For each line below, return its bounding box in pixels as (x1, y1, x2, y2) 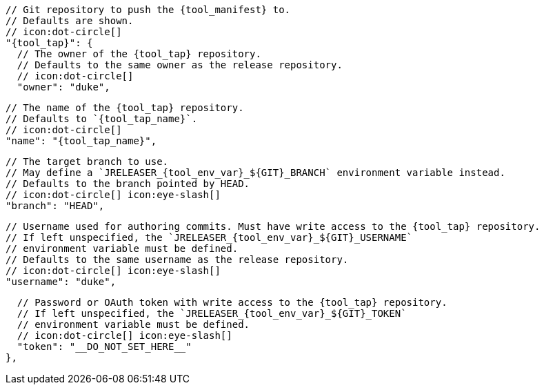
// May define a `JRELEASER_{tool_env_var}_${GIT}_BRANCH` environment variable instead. (6, 167, 505, 178)
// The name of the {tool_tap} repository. (6, 102, 244, 113)
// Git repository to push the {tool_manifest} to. (6, 4, 291, 15)
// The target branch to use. (6, 156, 169, 167)
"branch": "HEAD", (6, 200, 105, 211)
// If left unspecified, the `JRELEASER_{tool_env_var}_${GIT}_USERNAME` (6, 232, 413, 243)
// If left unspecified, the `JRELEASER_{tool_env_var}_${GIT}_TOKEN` (17, 308, 407, 319)
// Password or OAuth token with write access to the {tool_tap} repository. (17, 297, 447, 308)
